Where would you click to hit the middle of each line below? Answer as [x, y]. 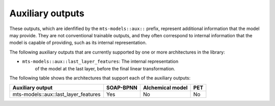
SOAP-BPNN [122, 88]
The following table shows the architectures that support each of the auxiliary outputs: [100, 78]
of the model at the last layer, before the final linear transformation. [105, 68]
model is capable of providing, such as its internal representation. [78, 43]
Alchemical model [165, 88]
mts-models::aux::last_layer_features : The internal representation [100, 62]
